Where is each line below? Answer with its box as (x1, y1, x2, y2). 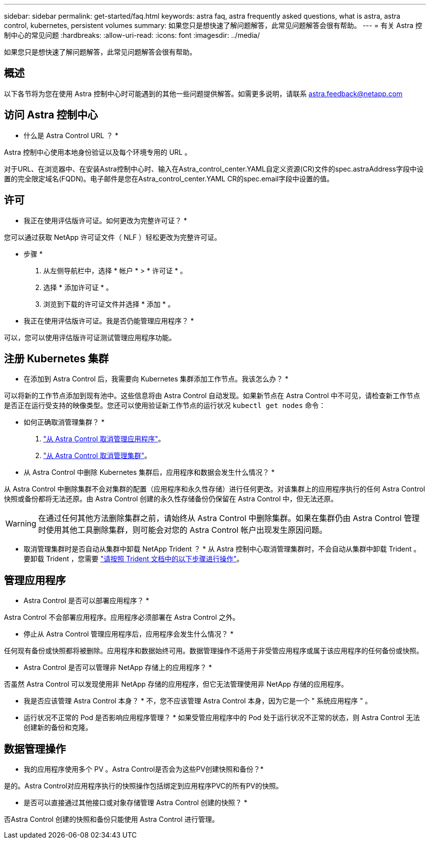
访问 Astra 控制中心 (4, 109, 98, 121)
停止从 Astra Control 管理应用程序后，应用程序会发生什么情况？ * (24, 630, 234, 639)
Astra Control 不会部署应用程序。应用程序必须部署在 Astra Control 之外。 (4, 613, 240, 622)
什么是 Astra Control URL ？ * (24, 131, 119, 140)
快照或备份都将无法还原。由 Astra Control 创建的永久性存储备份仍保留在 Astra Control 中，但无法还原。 (4, 494, 338, 503)
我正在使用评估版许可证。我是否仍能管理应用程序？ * (24, 316, 194, 325)
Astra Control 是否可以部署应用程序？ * (24, 596, 149, 605)
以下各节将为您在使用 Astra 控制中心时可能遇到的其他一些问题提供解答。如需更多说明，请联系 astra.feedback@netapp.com (4, 89, 403, 98)
